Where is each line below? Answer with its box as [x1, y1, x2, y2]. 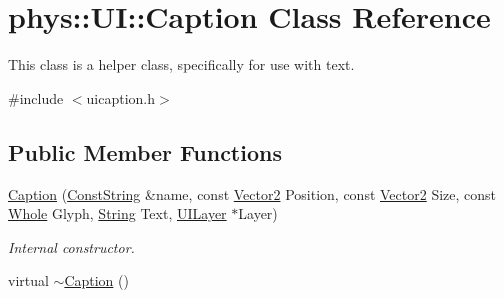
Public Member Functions [8, 136, 282, 167]
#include [8, 87, 64, 108]
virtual [8, 270, 49, 291]
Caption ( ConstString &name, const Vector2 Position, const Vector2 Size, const [8, 183, 497, 204]
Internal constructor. [8, 236, 135, 257]
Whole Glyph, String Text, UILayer [8, 203, 227, 224]
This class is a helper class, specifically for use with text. [8, 54, 355, 75]
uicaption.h [86, 87, 156, 108]
